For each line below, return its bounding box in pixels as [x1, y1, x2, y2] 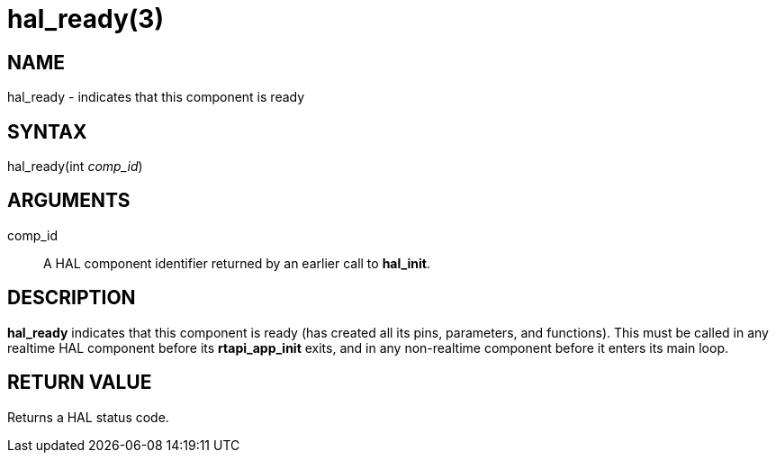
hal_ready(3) [7, 4, 164, 34]
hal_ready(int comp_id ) [7, 158, 143, 175]
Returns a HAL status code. [7, 409, 169, 425]
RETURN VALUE [7, 371, 152, 394]
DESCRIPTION [7, 286, 136, 310]
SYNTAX [7, 120, 87, 143]
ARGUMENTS [7, 189, 131, 212]
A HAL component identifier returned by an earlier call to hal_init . [43, 255, 430, 271]
